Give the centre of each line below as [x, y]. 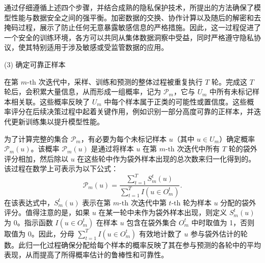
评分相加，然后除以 [36, 158]
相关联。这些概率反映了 [50, 101]
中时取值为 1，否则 [223, 222]
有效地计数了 [160, 233]
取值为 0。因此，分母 [39, 233]
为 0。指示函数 [29, 222]
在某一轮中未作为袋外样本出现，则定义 [163, 212]
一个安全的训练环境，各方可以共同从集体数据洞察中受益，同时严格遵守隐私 [129, 37]
